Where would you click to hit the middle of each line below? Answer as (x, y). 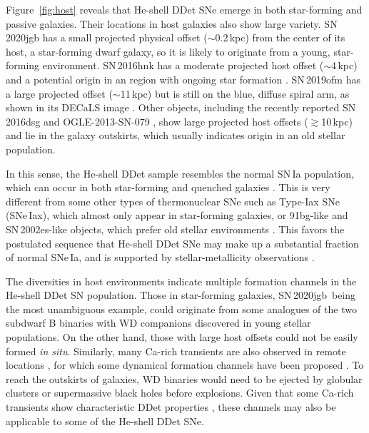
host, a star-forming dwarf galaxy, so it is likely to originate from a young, (168, 51)
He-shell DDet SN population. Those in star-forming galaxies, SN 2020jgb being (181, 295)
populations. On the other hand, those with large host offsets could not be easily (182, 337)
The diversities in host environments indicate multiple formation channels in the (181, 281)
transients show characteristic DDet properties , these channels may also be (171, 407)
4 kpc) (344, 65)
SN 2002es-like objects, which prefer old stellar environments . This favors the (175, 229)
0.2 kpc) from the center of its (280, 37)
